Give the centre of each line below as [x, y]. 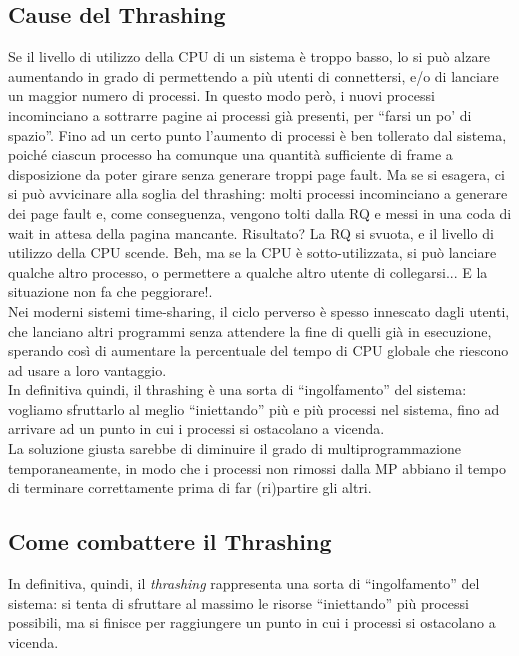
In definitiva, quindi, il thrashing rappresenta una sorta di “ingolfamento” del [244, 583]
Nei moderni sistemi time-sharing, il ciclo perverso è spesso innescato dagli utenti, [259, 310]
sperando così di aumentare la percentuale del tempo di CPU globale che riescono [258, 350]
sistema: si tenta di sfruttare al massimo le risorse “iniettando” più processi [238, 602]
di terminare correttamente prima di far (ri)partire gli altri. [190, 487]
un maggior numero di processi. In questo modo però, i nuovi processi [221, 95]
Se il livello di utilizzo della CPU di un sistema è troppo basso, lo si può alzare [249, 56]
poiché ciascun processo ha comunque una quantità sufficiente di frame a [230, 154]
